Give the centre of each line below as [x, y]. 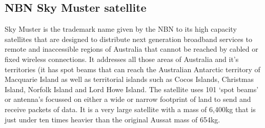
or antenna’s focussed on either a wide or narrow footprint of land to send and [128, 99]
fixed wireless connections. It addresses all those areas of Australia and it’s [122, 59]
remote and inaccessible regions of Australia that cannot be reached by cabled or [131, 49]
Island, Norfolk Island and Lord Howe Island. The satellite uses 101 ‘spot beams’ [132, 89]
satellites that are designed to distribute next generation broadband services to [128, 39]
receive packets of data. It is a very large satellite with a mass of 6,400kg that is [130, 109]
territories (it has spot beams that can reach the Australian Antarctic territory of [132, 69]
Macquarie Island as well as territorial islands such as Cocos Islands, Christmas [129, 79]
